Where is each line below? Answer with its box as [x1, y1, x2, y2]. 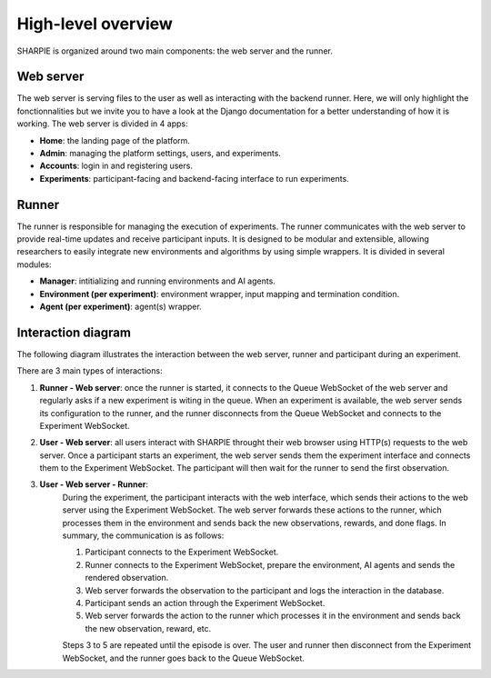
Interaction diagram [16, 324, 132, 340]
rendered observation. [85, 573, 169, 583]
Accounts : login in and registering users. [39, 160, 193, 172]
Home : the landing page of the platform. [39, 135, 191, 145]
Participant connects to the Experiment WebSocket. [85, 546, 279, 558]
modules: [16, 259, 52, 270]
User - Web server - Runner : [39, 479, 149, 490]
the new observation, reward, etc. [85, 623, 212, 633]
